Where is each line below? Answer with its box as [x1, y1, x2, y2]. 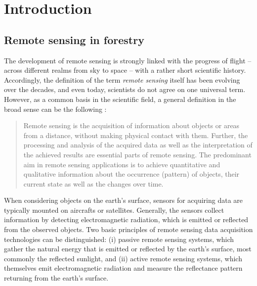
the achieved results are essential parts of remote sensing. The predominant [23, 149, 252, 159]
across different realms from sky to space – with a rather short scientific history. [4, 65, 246, 75]
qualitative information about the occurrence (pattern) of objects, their [23, 169, 240, 179]
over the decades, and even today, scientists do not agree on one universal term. [4, 84, 246, 95]
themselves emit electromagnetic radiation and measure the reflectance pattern [4, 263, 243, 273]
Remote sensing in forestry [4, 32, 144, 47]
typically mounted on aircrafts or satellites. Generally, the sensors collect [4, 204, 224, 215]
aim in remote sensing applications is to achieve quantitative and [23, 159, 220, 169]
